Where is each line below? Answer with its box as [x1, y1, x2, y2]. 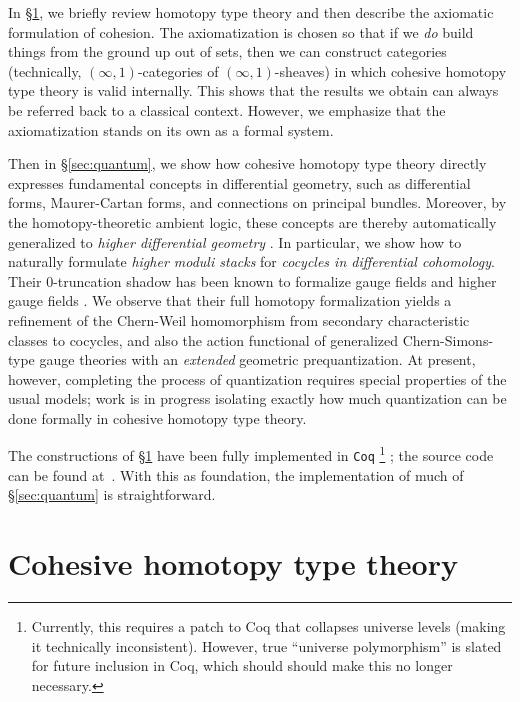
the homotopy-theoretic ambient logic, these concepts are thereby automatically [8, 211, 497, 232]
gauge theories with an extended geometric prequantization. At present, [39, 349, 476, 370]
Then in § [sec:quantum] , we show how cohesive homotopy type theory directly [8, 153, 487, 174]
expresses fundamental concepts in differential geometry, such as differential [8, 172, 471, 193]
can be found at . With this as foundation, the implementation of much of [8, 464, 464, 485]
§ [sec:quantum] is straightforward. [8, 484, 216, 505]
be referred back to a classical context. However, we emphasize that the [8, 99, 446, 120]
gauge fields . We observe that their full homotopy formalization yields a [8, 290, 452, 311]
